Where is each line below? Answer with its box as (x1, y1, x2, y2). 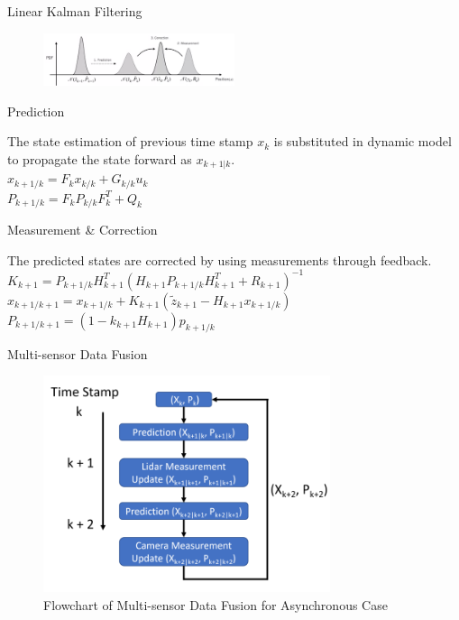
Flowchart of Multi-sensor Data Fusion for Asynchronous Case (43, 595, 388, 614)
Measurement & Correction (7, 220, 158, 239)
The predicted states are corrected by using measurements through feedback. (7, 250, 432, 269)
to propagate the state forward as (7, 149, 192, 168)
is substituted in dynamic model (273, 132, 452, 151)
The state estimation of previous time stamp (7, 132, 253, 151)
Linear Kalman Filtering (7, 2, 142, 20)
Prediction (7, 101, 65, 120)
